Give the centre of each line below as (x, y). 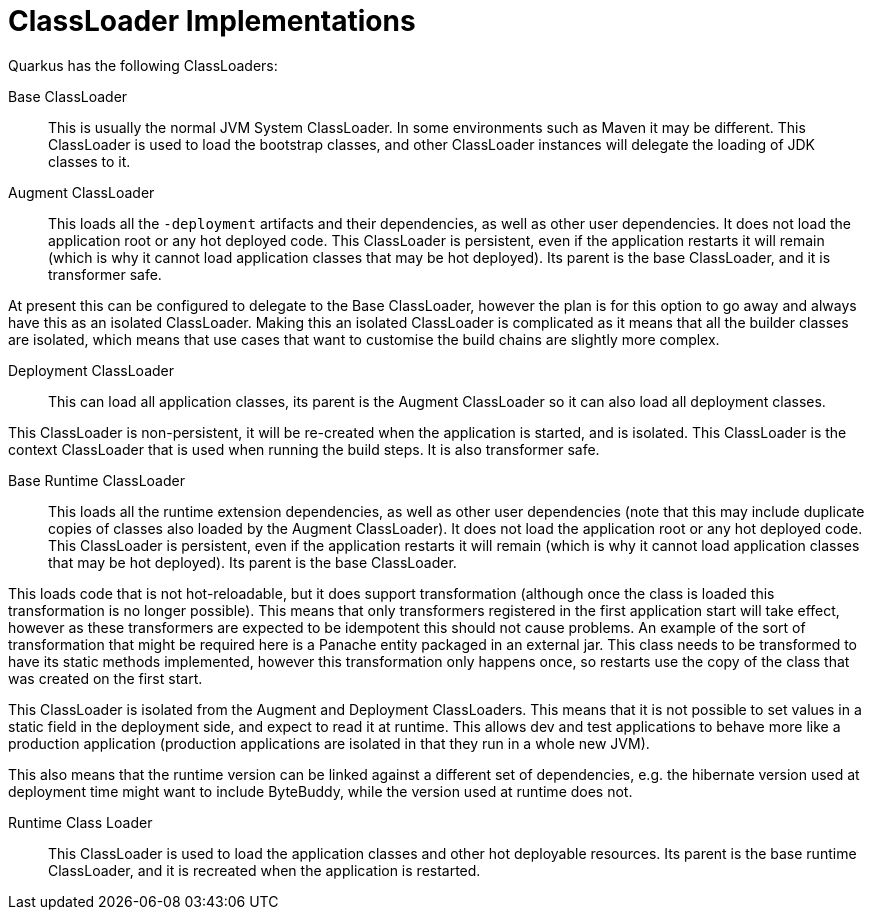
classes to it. (89, 161)
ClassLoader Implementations (212, 21)
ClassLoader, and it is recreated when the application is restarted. (264, 870)
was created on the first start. (105, 678)
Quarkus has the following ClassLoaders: (143, 65)
